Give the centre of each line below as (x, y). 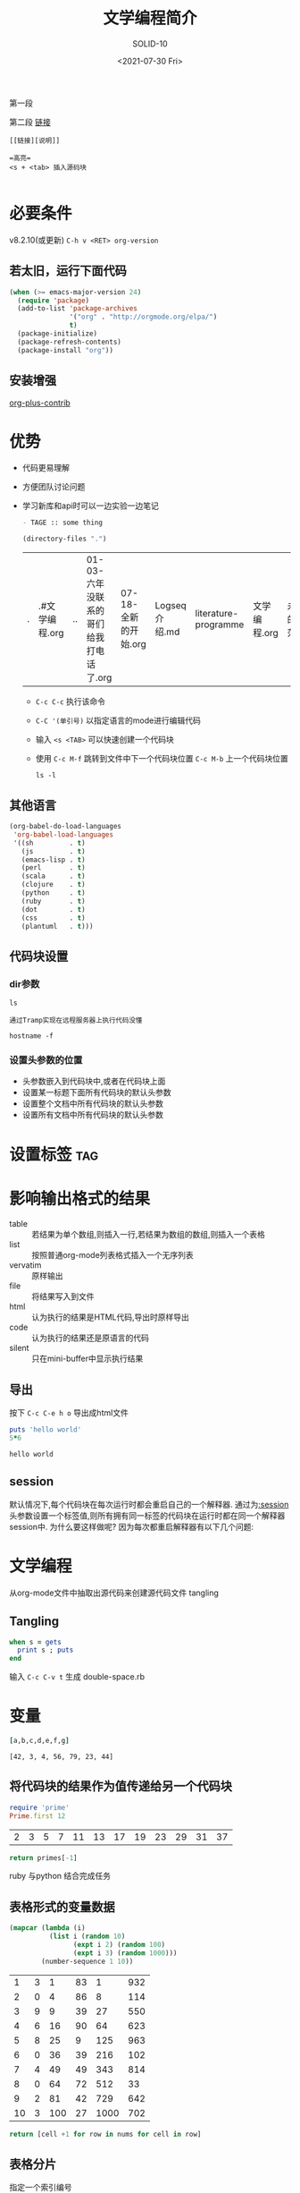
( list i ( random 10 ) (87, 1937)
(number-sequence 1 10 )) (87, 1961)
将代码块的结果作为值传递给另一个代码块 (121, 1786)
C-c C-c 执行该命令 (70, 701)
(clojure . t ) (54, 885)
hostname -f (31, 1036)
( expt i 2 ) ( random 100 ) (119, 1945)
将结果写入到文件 (63, 1296)
